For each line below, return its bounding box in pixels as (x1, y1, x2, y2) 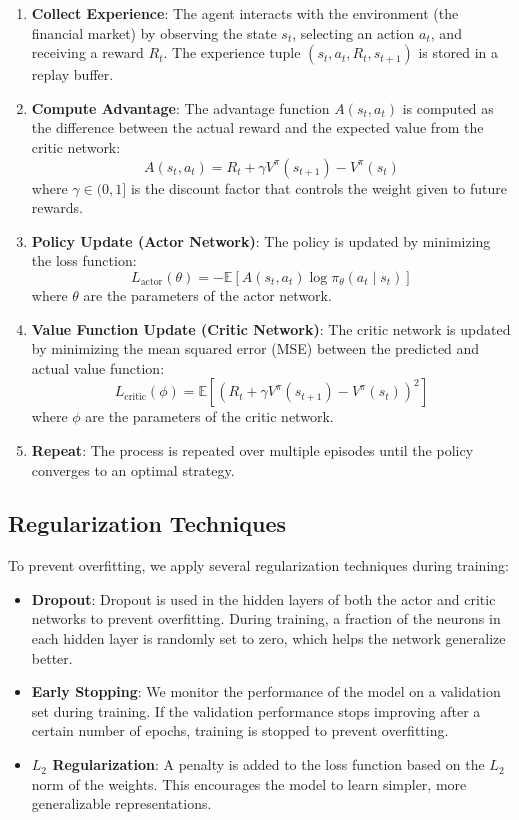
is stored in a (418, 42, 498, 63)
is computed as (402, 97, 494, 118)
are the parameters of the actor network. (83, 284, 332, 305)
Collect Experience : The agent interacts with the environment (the (31, 3, 459, 23)
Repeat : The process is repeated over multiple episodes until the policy (31, 439, 474, 460)
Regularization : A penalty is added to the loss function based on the (52, 754, 485, 775)
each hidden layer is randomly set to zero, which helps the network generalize (31, 628, 506, 649)
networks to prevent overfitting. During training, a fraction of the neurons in (31, 608, 501, 629)
